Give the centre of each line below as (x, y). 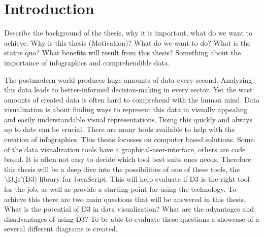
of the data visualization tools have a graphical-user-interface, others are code (125, 149)
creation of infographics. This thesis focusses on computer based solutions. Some (129, 139)
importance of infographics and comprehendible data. (87, 62)
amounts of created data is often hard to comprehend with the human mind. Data (132, 99)
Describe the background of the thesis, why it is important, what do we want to (128, 33)
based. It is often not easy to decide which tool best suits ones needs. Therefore (128, 159)
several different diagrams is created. (61, 229)
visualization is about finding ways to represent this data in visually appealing (126, 109)
